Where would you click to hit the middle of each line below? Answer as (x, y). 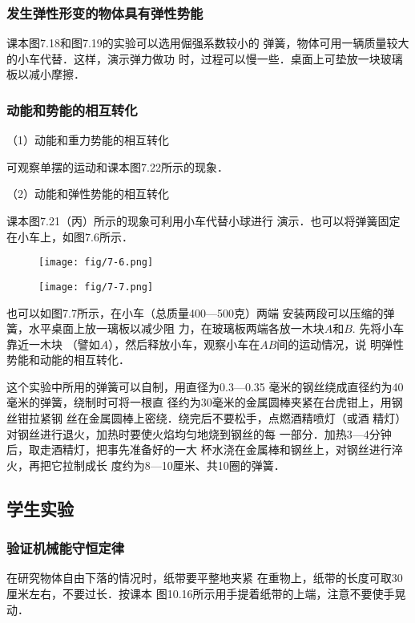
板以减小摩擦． (46, 74)
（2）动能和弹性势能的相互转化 (88, 194)
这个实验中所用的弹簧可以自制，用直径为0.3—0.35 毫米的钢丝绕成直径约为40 (205, 386)
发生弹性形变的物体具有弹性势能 (105, 12)
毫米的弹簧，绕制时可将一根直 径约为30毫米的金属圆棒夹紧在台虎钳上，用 (199, 402)
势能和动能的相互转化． (68, 360)
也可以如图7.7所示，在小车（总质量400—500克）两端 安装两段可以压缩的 (195, 312)
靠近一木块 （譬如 (53, 344)
